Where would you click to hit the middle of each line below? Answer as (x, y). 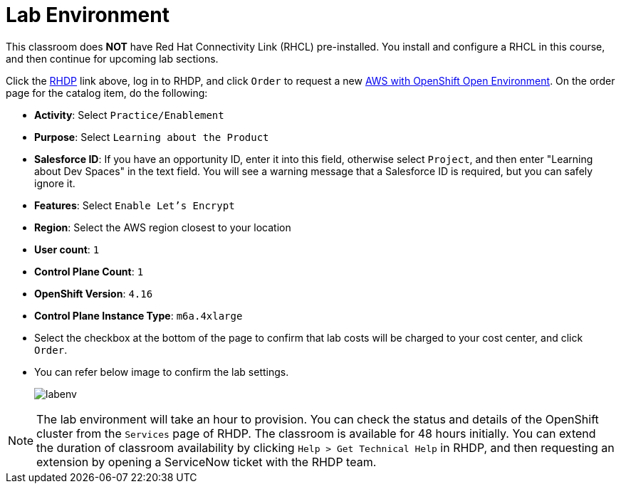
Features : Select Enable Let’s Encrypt (135, 205)
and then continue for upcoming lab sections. (112, 58)
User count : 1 (67, 249)
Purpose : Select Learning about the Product (152, 137)
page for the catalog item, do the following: (107, 93)
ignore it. (55, 183)
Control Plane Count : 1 (89, 271)
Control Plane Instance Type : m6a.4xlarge (139, 315)
